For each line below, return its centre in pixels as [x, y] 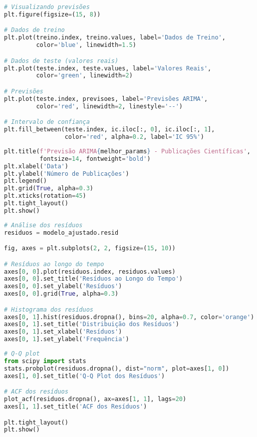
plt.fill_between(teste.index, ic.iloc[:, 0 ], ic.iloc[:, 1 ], [110, 130]
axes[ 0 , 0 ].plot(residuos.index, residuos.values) [90, 271]
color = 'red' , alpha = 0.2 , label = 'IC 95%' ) [134, 137]
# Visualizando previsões [47, 7]
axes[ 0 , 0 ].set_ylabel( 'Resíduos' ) [63, 286]
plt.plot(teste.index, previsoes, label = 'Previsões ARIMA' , [106, 99]
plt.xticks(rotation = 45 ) [45, 196]
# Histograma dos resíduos [49, 309]
